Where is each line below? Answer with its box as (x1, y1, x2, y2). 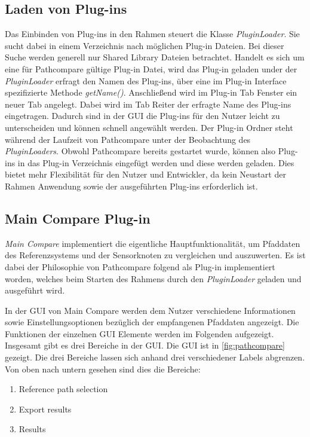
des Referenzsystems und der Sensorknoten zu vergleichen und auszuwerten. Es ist (5, 249, 306, 261)
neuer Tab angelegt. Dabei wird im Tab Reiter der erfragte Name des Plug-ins (5, 97, 291, 110)
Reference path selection (19, 383, 108, 395)
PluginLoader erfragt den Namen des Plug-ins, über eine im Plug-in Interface (5, 74, 287, 87)
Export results (19, 402, 72, 415)
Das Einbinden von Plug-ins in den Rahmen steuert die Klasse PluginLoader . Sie (5, 27, 300, 40)
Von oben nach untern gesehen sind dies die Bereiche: (5, 362, 201, 375)
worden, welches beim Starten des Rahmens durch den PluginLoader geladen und (5, 272, 302, 285)
